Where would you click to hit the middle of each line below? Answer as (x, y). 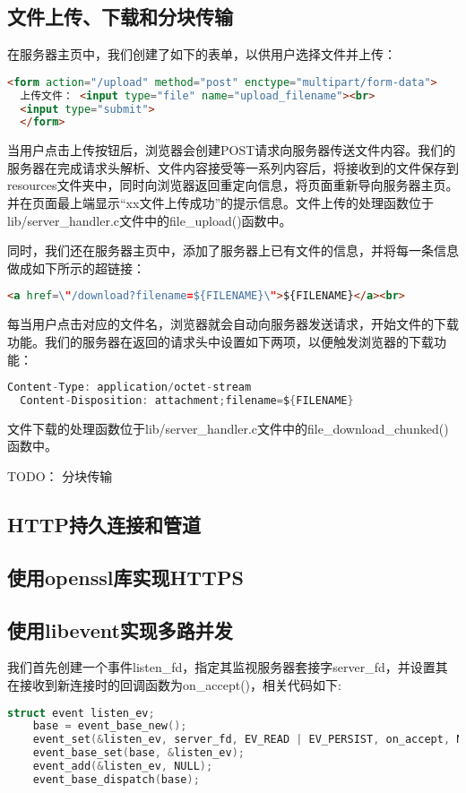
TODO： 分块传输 (60, 476)
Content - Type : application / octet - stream (129, 388)
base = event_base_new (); (110, 726)
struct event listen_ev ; (81, 713)
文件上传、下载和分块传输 (120, 17)
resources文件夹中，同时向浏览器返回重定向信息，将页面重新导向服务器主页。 (233, 185)
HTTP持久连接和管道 (104, 525)
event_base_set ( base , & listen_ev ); (138, 753)
